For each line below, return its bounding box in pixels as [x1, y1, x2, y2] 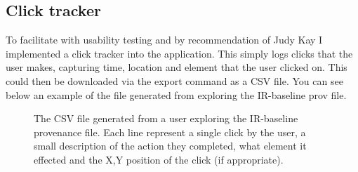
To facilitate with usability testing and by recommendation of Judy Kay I [6, 32, 323, 47]
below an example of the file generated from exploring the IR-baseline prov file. [6, 87, 347, 102]
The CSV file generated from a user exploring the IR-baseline [34, 111, 298, 126]
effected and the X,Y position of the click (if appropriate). [34, 152, 284, 166]
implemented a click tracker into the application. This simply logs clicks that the [6, 46, 353, 60]
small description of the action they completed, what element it [34, 138, 307, 153]
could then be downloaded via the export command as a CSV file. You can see [6, 73, 343, 88]
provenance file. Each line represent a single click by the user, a [34, 124, 306, 139]
